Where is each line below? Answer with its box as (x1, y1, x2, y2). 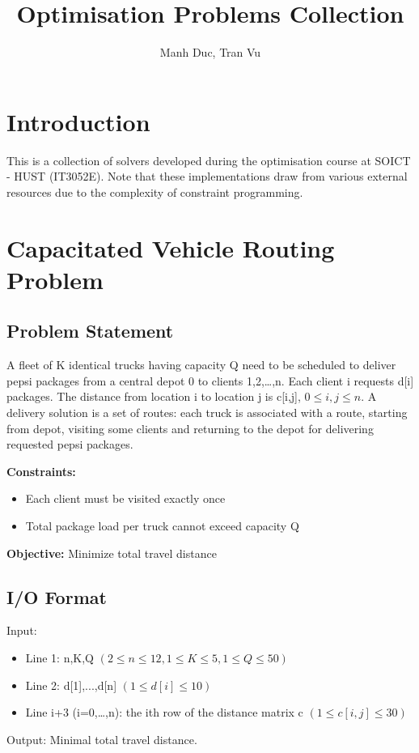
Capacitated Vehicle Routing (6, 231, 335, 264)
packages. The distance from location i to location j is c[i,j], (6, 388, 301, 405)
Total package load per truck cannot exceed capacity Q (25, 517, 299, 534)
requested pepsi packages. (6, 436, 133, 453)
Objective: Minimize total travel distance (6, 544, 217, 561)
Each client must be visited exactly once (25, 490, 226, 507)
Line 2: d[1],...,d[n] (25, 676, 117, 693)
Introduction (6, 104, 150, 138)
